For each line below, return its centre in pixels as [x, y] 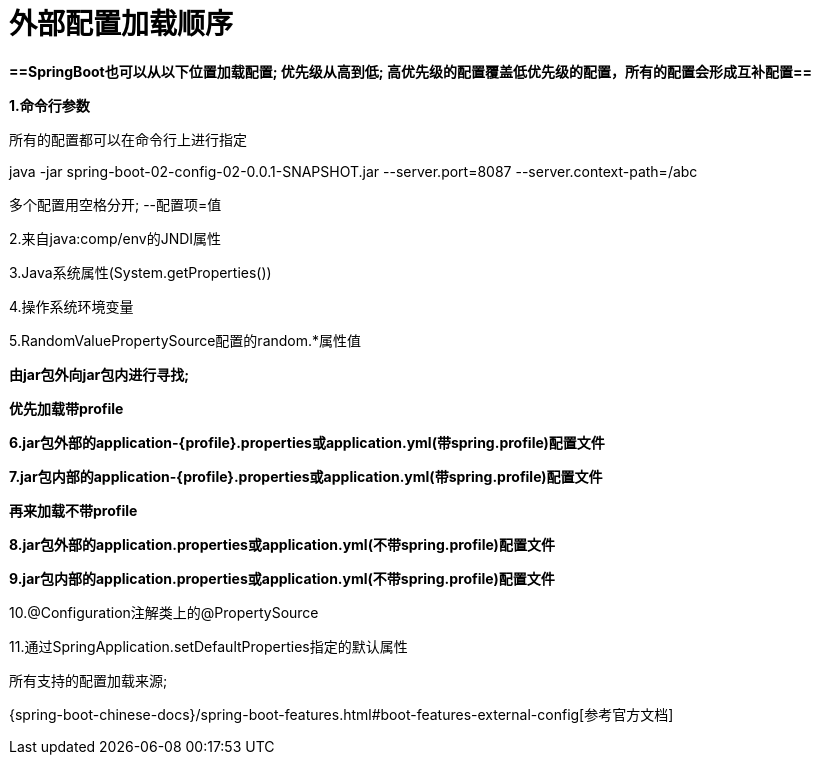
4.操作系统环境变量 [71, 306]
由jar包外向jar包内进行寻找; [99, 374]
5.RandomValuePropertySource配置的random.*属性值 [185, 340]
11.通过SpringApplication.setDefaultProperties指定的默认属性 [208, 646]
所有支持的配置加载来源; [88, 680]
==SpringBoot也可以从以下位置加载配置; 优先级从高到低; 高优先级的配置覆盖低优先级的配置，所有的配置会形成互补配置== [410, 71]
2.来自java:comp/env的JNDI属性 [115, 238]
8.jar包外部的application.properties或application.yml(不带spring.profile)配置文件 [282, 544]
